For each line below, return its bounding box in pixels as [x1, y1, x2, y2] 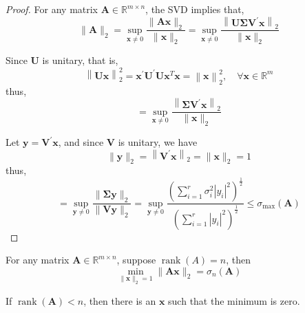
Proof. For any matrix [6, 2, 98, 16]
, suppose [116, 252, 156, 267]
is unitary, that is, [42, 53, 118, 67]
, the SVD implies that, [145, 2, 244, 16]
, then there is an [83, 293, 156, 307]
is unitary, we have [118, 135, 198, 149]
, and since [58, 135, 104, 149]
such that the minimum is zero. [168, 293, 300, 307]
